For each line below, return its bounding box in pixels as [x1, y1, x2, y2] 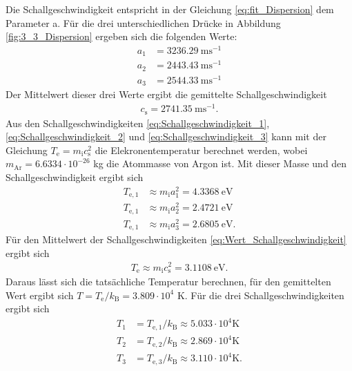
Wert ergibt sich [6, 287, 74, 302]
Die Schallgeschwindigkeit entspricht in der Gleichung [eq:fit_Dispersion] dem [6, 2, 334, 16]
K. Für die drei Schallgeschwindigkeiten [177, 287, 344, 302]
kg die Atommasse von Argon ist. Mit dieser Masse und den [93, 156, 347, 171]
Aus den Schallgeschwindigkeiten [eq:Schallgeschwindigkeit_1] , [6, 115, 270, 130]
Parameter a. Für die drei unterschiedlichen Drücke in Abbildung [6, 15, 281, 30]
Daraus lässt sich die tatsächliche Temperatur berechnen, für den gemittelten [6, 274, 331, 289]
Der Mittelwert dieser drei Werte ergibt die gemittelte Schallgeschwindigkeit [6, 87, 327, 102]
